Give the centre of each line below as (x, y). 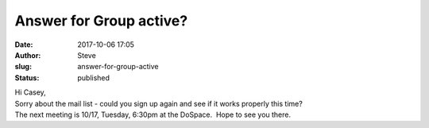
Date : (24, 45)
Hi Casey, (31, 92)
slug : (23, 67)
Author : (28, 55)
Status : (27, 78)
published (94, 78)
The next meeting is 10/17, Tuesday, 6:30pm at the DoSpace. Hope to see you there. (153, 114)
